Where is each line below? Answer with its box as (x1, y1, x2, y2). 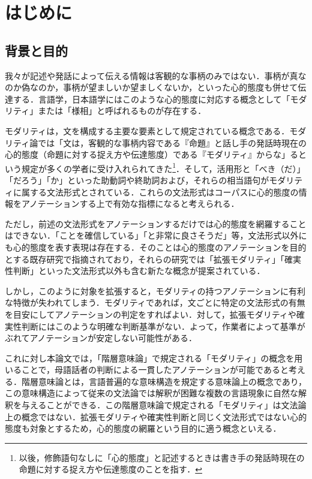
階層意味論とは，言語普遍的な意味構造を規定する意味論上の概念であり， (21, 375, 307, 387)
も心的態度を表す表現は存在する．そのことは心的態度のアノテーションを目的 (5, 240, 307, 253)
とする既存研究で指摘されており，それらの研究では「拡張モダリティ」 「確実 (5, 252, 301, 265)
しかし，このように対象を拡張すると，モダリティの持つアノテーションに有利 (5, 284, 306, 297)
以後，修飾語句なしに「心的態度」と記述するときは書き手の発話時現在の (19, 451, 305, 463)
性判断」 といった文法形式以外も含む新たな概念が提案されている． (5, 264, 265, 277)
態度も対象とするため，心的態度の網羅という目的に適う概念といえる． (5, 422, 281, 435)
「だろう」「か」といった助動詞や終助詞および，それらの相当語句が (5, 173, 269, 186)
